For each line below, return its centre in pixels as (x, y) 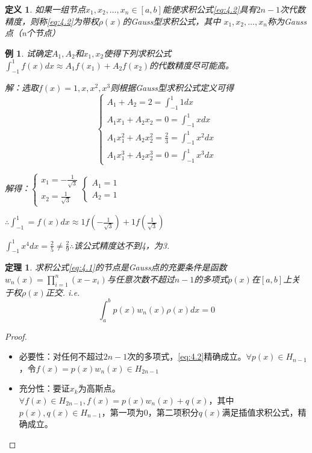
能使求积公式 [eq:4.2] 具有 (209, 9)
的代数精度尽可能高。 (192, 65)
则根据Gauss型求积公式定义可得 (172, 87)
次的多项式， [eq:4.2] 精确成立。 (187, 356)
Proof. (16, 336)
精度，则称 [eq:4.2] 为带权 (52, 21)
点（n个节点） (33, 33)
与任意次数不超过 (141, 279)
